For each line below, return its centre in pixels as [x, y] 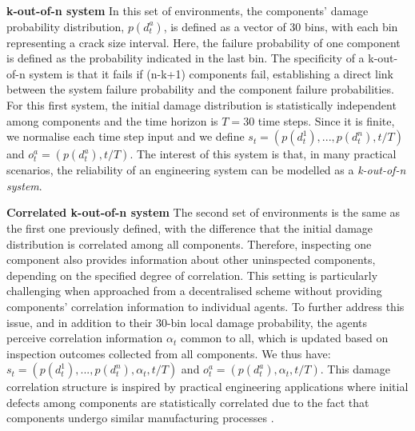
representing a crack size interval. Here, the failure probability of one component [204, 42]
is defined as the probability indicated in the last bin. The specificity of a [186, 58]
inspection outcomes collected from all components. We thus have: [169, 353]
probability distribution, [66, 26]
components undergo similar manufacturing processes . [140, 418]
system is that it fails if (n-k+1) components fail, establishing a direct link [211, 73]
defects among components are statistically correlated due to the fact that [188, 402]
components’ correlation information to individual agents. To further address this [206, 306]
